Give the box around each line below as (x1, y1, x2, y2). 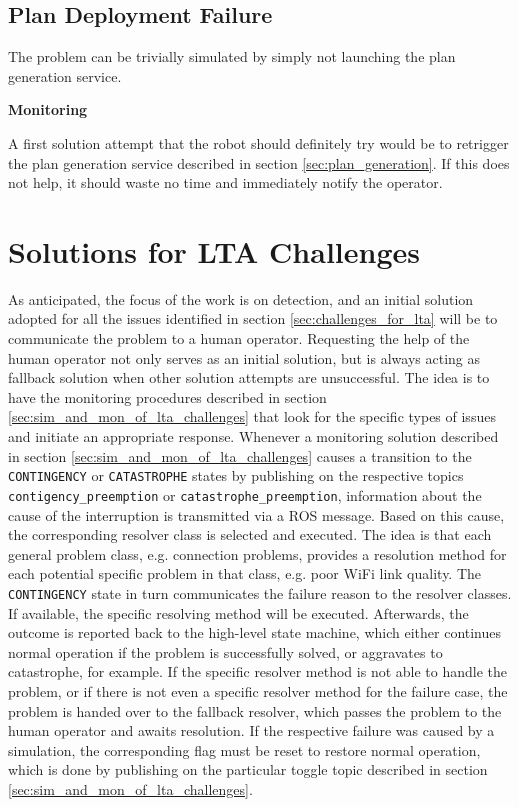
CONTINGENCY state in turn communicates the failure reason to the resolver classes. (8, 582, 512, 603)
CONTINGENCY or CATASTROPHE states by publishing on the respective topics (8, 465, 464, 486)
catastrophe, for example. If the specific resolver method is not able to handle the (8, 661, 507, 682)
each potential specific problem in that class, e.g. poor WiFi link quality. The (8, 563, 482, 584)
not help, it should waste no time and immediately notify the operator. (8, 172, 443, 193)
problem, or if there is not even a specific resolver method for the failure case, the (8, 680, 508, 701)
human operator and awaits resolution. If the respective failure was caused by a (8, 720, 495, 741)
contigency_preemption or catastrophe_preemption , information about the (8, 484, 482, 505)
